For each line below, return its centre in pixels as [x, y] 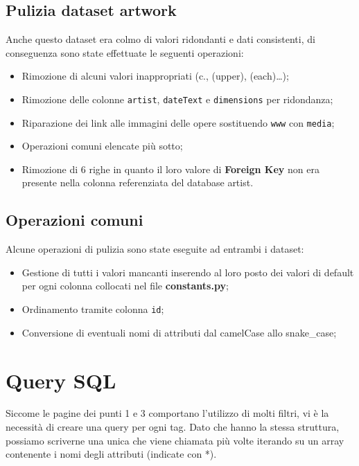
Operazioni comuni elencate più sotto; [102, 146]
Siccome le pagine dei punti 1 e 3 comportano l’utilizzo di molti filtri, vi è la [167, 413]
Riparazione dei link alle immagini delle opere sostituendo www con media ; [178, 122]
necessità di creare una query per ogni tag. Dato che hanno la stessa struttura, [173, 427]
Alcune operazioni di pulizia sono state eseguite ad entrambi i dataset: [155, 249]
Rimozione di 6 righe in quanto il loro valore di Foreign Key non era [170, 169]
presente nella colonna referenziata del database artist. [138, 182]
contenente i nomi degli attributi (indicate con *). [111, 454]
